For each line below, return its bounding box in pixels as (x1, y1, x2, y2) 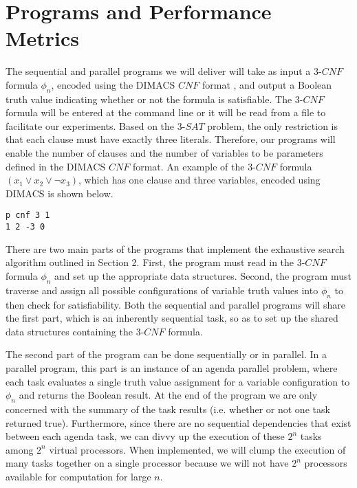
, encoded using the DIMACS (51, 77, 175, 91)
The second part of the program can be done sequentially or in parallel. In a (6, 347, 327, 362)
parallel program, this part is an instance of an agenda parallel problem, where (6, 360, 338, 375)
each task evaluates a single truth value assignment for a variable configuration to (6, 374, 350, 388)
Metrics (6, 24, 80, 52)
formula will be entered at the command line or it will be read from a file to (6, 105, 326, 120)
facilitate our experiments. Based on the (6, 118, 175, 133)
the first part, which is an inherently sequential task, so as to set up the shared (6, 311, 338, 325)
